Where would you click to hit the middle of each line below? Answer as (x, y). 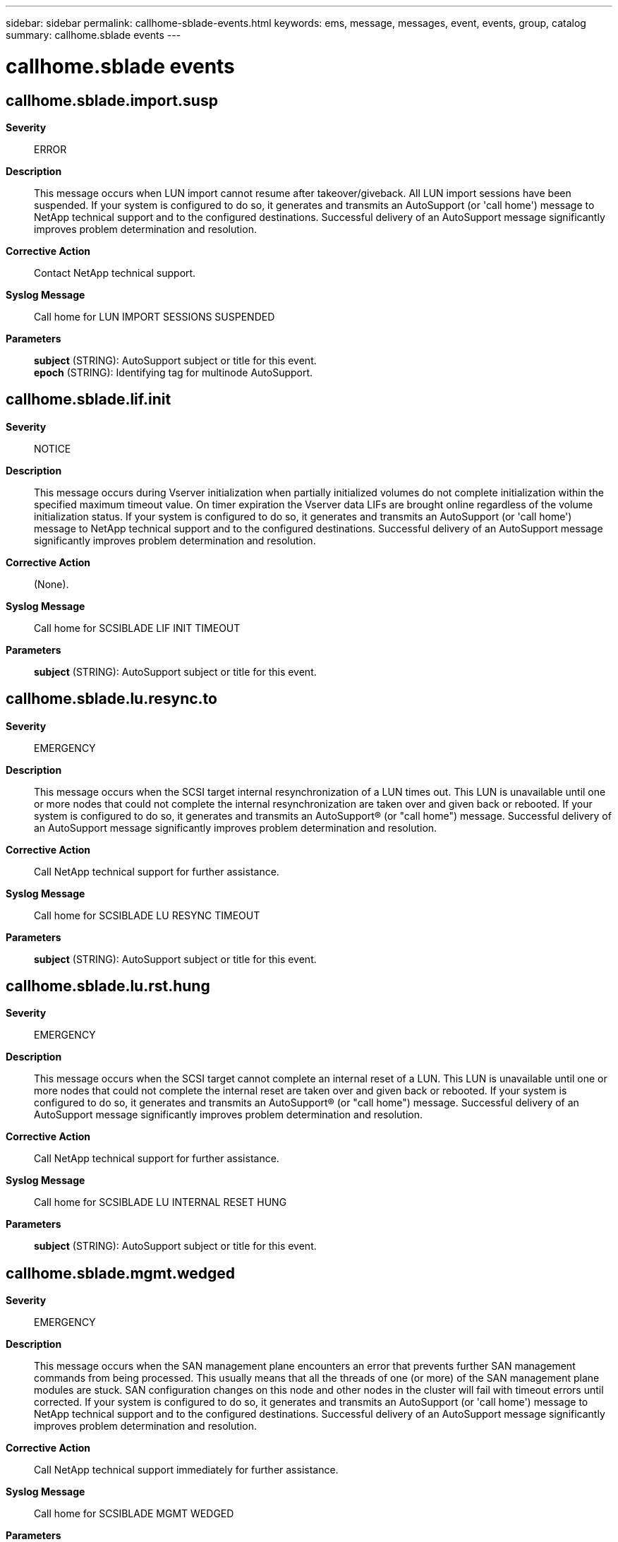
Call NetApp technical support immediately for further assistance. (186, 1470)
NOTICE (53, 448)
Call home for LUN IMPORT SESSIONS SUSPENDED (154, 316)
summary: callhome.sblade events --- (93, 35)
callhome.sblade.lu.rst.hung (108, 986)
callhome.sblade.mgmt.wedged (121, 1273)
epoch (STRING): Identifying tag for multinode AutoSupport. (174, 372)
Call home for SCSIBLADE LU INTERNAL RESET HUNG (160, 1202)
